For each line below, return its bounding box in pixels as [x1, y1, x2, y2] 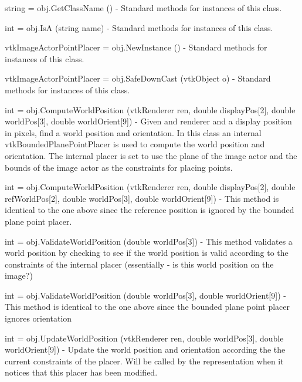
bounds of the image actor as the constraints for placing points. [5, 161, 233, 173]
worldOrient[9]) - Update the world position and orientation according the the [5, 343, 286, 356]
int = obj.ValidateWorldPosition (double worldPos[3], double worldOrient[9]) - [5, 289, 286, 301]
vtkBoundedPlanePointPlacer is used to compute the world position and [5, 138, 265, 150]
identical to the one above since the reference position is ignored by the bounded [5, 204, 294, 216]
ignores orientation [5, 312, 72, 324]
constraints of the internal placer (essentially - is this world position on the [5, 258, 274, 270]
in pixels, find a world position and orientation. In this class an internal [5, 126, 262, 138]
